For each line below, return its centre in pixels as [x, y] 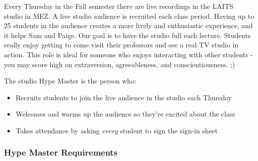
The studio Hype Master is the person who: [70, 81]
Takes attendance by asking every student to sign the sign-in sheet [117, 130]
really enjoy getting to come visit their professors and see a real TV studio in [121, 45]
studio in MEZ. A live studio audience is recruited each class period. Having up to [129, 16]
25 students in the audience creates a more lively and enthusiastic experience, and [129, 25]
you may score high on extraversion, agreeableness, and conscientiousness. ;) [120, 64]
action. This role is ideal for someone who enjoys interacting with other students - [129, 54]
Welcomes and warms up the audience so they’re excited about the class [125, 114]
